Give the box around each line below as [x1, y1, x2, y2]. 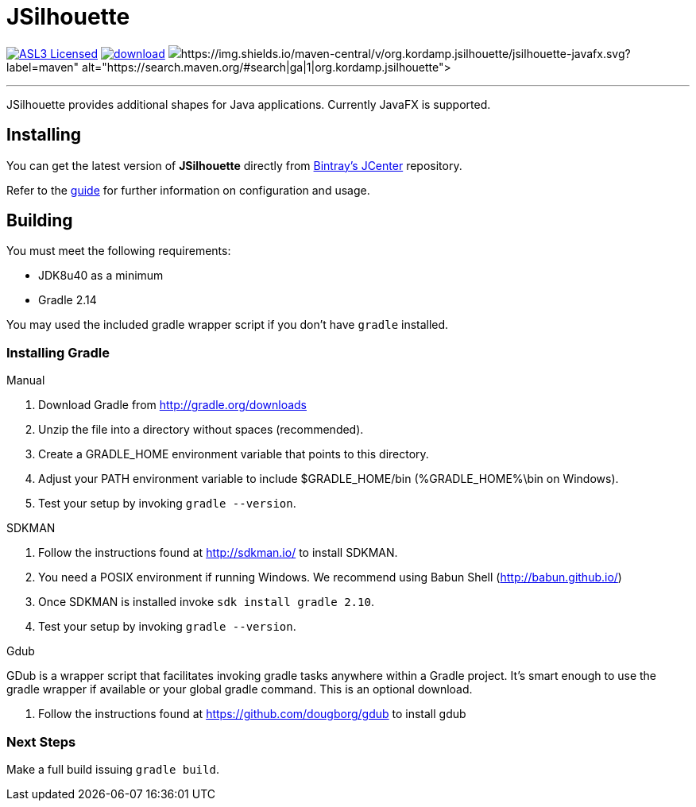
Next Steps [6, 733, 76, 750]
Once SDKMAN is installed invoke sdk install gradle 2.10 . [38, 595, 374, 609]
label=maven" [6, 60, 79, 74]
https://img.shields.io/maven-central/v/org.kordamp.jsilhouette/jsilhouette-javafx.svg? [180, 46, 631, 60]
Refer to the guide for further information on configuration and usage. [6, 183, 370, 197]
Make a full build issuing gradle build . [6, 762, 219, 776]
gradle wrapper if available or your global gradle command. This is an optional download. [6, 682, 473, 697]
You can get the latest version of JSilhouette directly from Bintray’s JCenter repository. [6, 158, 462, 172]
